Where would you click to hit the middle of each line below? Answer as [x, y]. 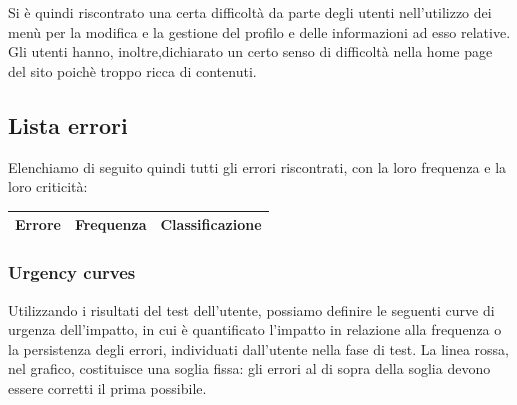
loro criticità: [48, 186]
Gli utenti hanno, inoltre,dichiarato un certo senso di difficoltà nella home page [250, 51]
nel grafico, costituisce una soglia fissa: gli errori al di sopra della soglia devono [249, 368]
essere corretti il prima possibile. [107, 387]
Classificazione [211, 224]
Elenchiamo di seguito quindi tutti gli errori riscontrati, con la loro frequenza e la [257, 166]
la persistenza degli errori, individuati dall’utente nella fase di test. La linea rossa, [258, 348]
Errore [38, 224]
